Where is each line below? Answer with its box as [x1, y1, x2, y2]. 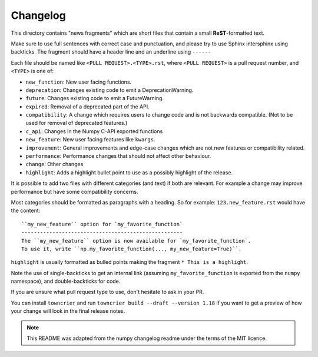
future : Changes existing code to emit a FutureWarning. [25, 95, 164, 102]
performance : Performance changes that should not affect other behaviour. [25, 153, 211, 160]
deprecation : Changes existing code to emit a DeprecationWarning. [25, 86, 194, 94]
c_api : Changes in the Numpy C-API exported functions [25, 127, 163, 135]
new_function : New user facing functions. [25, 78, 132, 85]
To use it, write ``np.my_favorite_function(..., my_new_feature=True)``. [21, 245, 242, 252]
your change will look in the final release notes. [11, 308, 125, 315]
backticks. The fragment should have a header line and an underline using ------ [11, 48, 211, 55]
